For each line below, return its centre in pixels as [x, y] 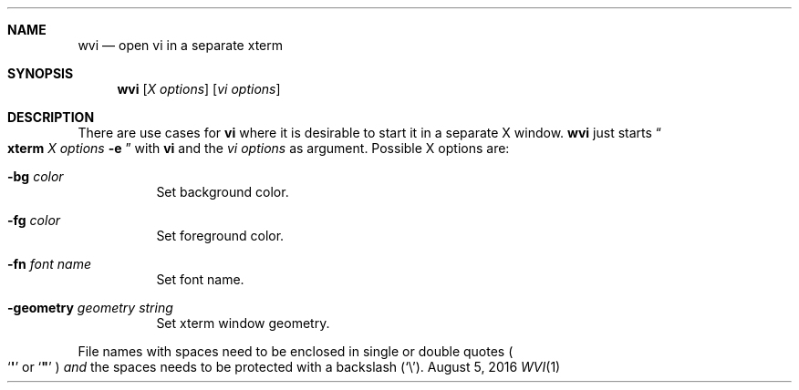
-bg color [36, 176]
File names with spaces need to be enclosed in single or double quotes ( [296, 351]
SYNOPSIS [41, 73]
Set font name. [200, 279]
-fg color [34, 220]
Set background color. [223, 192]
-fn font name [49, 264]
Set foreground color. [220, 236]
